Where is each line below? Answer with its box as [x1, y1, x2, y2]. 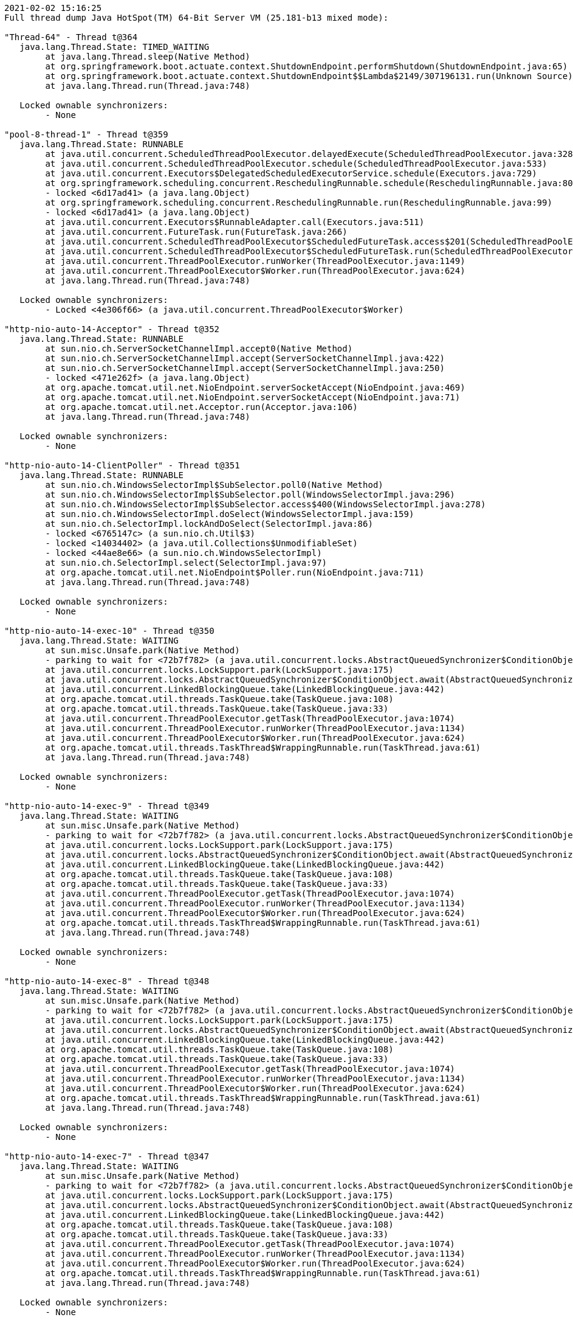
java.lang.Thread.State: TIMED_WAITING [19, 42, 210, 52]
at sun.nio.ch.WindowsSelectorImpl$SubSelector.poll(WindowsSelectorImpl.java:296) [45, 490, 455, 499]
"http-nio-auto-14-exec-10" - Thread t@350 [4, 626, 214, 636]
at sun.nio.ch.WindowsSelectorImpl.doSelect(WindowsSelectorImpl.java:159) [45, 509, 414, 519]
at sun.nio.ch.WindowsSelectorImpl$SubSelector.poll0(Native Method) [45, 480, 383, 490]
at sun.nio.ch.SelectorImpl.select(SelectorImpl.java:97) [45, 558, 328, 568]
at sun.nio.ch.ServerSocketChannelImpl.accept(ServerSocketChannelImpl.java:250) [45, 363, 445, 373]
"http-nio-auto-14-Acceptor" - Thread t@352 [4, 324, 220, 334]
